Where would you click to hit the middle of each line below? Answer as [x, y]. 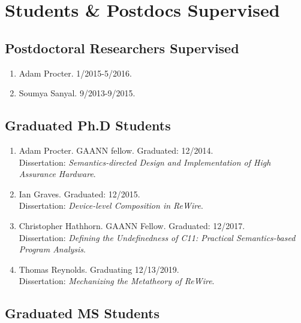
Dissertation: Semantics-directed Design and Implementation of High [145, 162]
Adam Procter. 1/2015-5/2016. [75, 73]
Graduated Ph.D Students [88, 125]
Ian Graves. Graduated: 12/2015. [79, 194]
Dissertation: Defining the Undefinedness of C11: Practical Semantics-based [157, 237]
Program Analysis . [52, 249]
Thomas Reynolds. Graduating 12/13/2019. [99, 269]
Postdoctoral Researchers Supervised [122, 48]
